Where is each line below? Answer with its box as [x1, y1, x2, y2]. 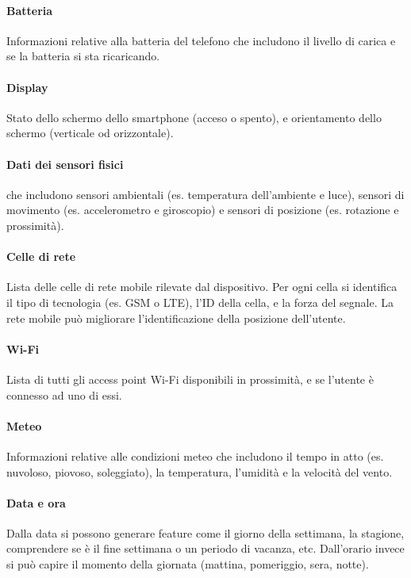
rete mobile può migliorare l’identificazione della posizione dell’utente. [6, 309, 346, 326]
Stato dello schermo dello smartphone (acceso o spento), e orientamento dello [6, 109, 382, 125]
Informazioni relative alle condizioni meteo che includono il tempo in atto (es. [6, 447, 384, 464]
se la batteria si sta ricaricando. [6, 48, 160, 64]
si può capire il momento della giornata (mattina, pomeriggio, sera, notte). [6, 556, 369, 572]
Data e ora [6, 494, 66, 511]
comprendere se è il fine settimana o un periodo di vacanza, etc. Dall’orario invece [6, 540, 405, 557]
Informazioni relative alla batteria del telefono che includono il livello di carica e [6, 32, 396, 48]
